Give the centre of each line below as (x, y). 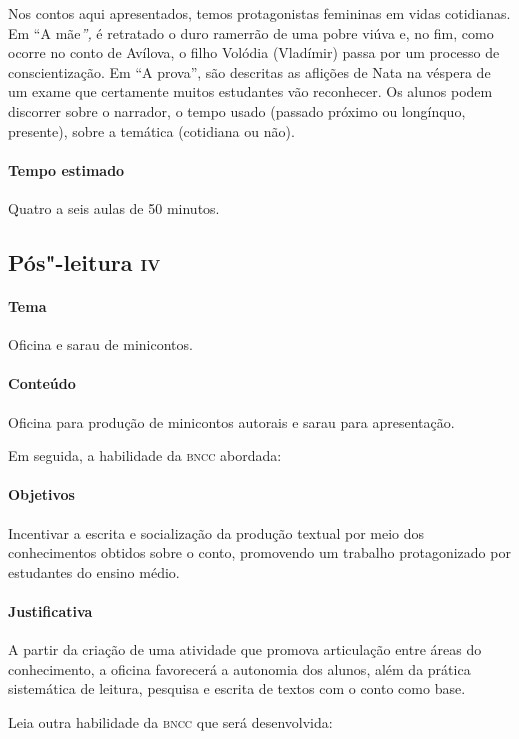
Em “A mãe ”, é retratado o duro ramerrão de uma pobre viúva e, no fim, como (251, 32)
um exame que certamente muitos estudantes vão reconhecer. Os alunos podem (250, 91)
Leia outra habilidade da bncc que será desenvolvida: (170, 721)
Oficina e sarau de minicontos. (100, 344)
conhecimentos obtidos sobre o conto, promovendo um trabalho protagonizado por (259, 552)
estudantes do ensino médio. (94, 571)
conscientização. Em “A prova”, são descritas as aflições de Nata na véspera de (249, 71)
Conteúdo (42, 383)
